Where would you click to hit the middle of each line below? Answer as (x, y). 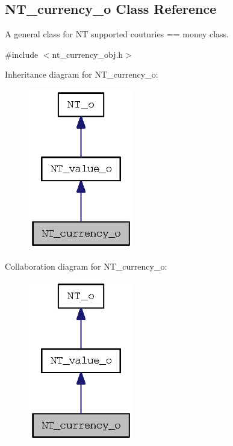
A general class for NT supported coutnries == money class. (117, 34)
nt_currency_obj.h (88, 54)
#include (22, 54)
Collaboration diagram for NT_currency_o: (86, 266)
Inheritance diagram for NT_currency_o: (82, 74)
